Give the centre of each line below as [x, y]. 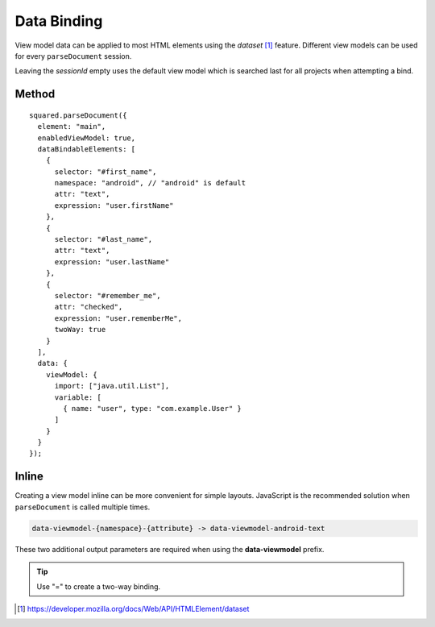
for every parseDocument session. [73, 56]
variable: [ [78, 397]
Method [35, 94]
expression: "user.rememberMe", [118, 318]
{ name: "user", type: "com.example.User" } [152, 408]
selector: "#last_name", [104, 239]
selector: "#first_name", [106, 172]
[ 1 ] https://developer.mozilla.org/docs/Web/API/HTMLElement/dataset [133, 608]
